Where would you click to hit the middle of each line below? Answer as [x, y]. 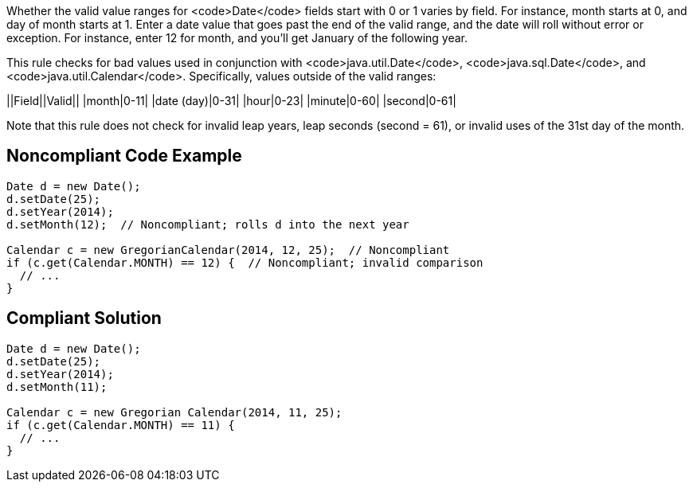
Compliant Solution [84, 318]
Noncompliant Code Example [124, 156]
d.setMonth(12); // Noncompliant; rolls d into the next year [208, 224]
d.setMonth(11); [57, 386]
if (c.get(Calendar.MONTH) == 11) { [121, 425]
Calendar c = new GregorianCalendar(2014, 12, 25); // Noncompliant [228, 250]
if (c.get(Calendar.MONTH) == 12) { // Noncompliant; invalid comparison [245, 262]
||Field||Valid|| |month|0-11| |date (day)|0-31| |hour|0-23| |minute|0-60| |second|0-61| [231, 101]
